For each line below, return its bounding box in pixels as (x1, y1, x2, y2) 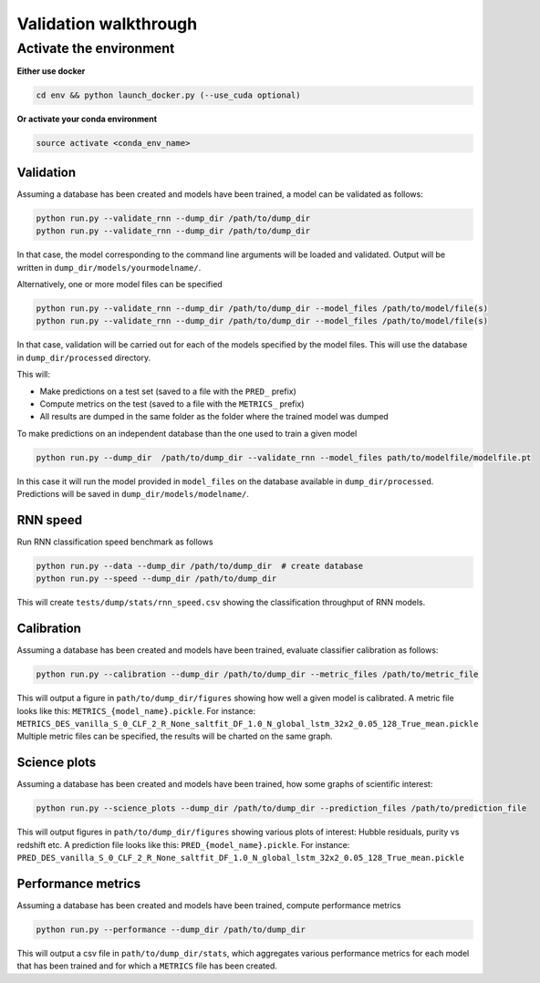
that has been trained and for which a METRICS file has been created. (16, 960, 278, 971)
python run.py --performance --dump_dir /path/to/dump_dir (36, 924, 306, 935)
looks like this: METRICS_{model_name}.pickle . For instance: (16, 705, 255, 716)
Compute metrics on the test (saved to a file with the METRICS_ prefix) (39, 398, 305, 409)
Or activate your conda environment (16, 114, 158, 125)
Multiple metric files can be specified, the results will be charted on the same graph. (16, 730, 333, 742)
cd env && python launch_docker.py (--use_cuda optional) (36, 90, 301, 100)
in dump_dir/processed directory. (16, 352, 151, 363)
